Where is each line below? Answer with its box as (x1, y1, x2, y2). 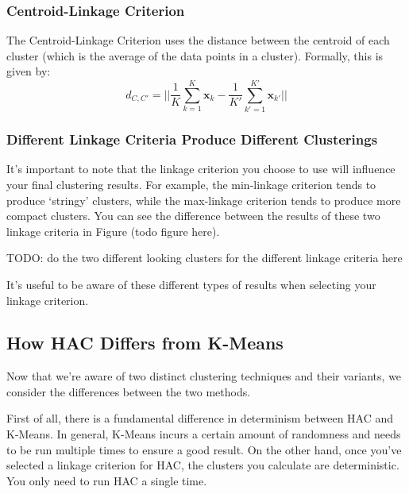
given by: (6, 63, 51, 79)
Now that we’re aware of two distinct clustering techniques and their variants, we (6, 368, 402, 384)
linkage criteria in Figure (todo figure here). (6, 222, 220, 239)
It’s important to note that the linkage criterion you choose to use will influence (6, 160, 395, 177)
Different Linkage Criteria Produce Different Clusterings (6, 129, 378, 149)
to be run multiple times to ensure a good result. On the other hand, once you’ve (6, 441, 402, 457)
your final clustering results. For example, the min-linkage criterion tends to (6, 176, 376, 192)
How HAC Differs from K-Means (6, 330, 284, 355)
